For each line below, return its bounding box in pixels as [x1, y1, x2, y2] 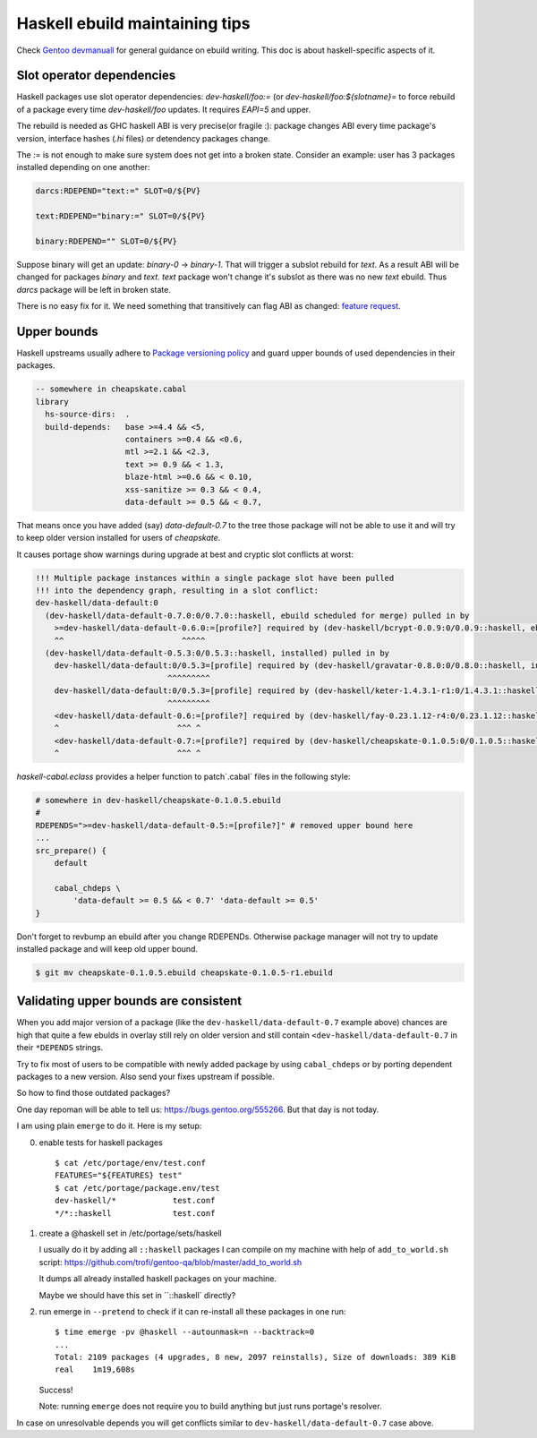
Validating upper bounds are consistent [16, 994, 242, 1009]
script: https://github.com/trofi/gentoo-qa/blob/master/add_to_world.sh [38, 1256, 303, 1267]
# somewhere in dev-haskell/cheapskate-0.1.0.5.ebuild [35, 795, 281, 806]
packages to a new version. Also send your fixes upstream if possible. [16, 1071, 275, 1083]
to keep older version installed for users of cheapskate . [16, 533, 221, 544]
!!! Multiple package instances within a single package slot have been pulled [35, 573, 395, 583]
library [35, 397, 69, 407]
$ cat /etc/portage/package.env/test [55, 1183, 221, 1193]
